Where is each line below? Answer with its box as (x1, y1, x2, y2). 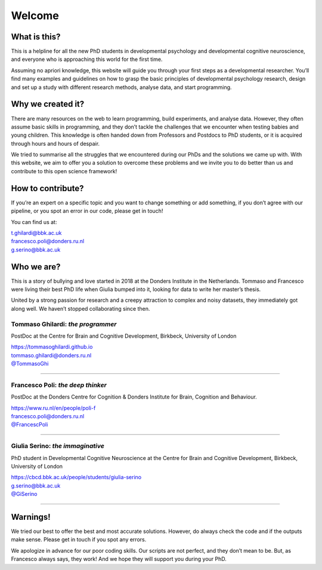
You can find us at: (11, 218, 57, 225)
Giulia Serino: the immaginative (11, 442, 104, 451)
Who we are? (11, 262, 61, 272)
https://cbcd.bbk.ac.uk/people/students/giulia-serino (11, 474, 142, 481)
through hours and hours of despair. (11, 140, 100, 147)
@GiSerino (11, 491, 38, 498)
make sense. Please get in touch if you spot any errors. (11, 536, 147, 543)
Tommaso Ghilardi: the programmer (11, 320, 117, 328)
